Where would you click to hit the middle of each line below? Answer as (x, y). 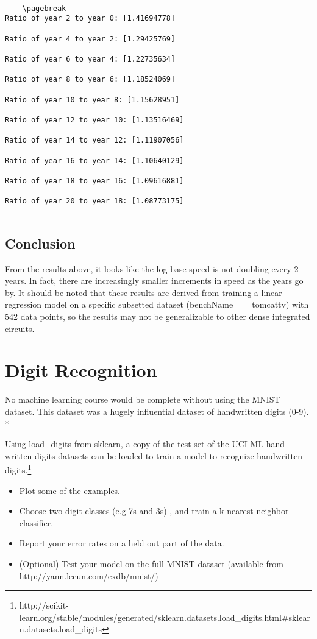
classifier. (36, 522)
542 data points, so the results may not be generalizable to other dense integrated (158, 316)
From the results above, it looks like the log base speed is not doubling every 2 (152, 268)
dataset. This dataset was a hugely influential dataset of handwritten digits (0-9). (157, 411)
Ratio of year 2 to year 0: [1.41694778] (90, 19)
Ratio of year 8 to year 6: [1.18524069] (90, 79)
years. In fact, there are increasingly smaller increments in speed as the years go (154, 281)
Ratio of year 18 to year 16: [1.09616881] (94, 181)
